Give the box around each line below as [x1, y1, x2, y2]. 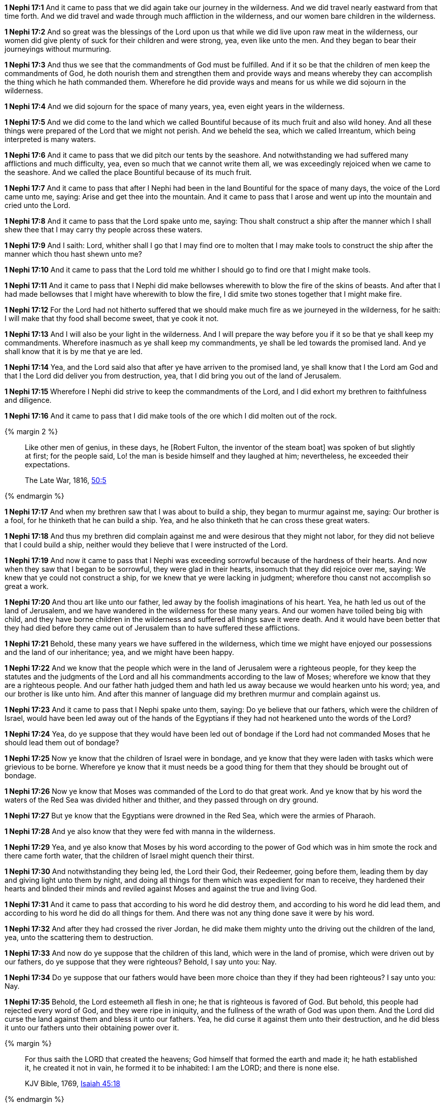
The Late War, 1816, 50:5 [25, 476, 106, 485]
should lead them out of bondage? [5, 738, 119, 747]
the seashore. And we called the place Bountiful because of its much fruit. [5, 168, 252, 177]
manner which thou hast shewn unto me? [5, 250, 142, 258]
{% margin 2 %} [5, 427, 58, 436]
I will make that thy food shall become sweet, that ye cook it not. [5, 314, 219, 323]
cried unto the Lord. [5, 201, 70, 210]
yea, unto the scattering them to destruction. [5, 933, 154, 942]
